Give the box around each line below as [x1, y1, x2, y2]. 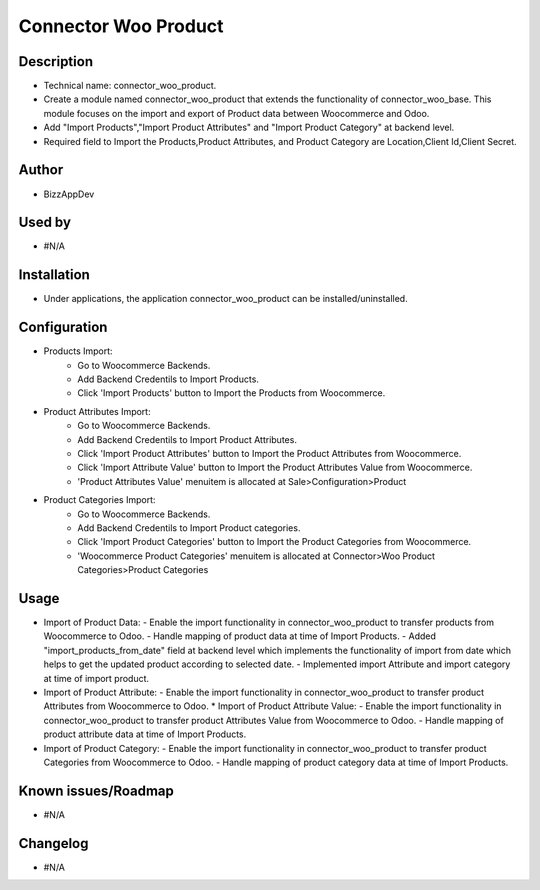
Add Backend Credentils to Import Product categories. [77, 521, 301, 534]
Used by [18, 214, 72, 231]
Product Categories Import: [43, 494, 156, 506]
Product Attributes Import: [43, 405, 151, 417]
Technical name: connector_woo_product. [43, 80, 217, 92]
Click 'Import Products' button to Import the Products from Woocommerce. [77, 387, 386, 399]
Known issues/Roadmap [18, 782, 175, 799]
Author [18, 161, 64, 179]
